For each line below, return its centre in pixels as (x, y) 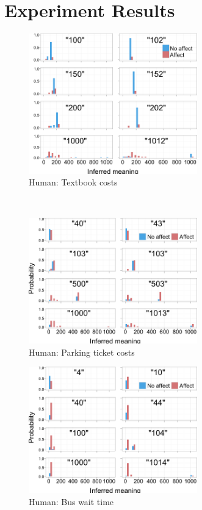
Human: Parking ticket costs (82, 352)
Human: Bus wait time (71, 501)
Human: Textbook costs (73, 182)
